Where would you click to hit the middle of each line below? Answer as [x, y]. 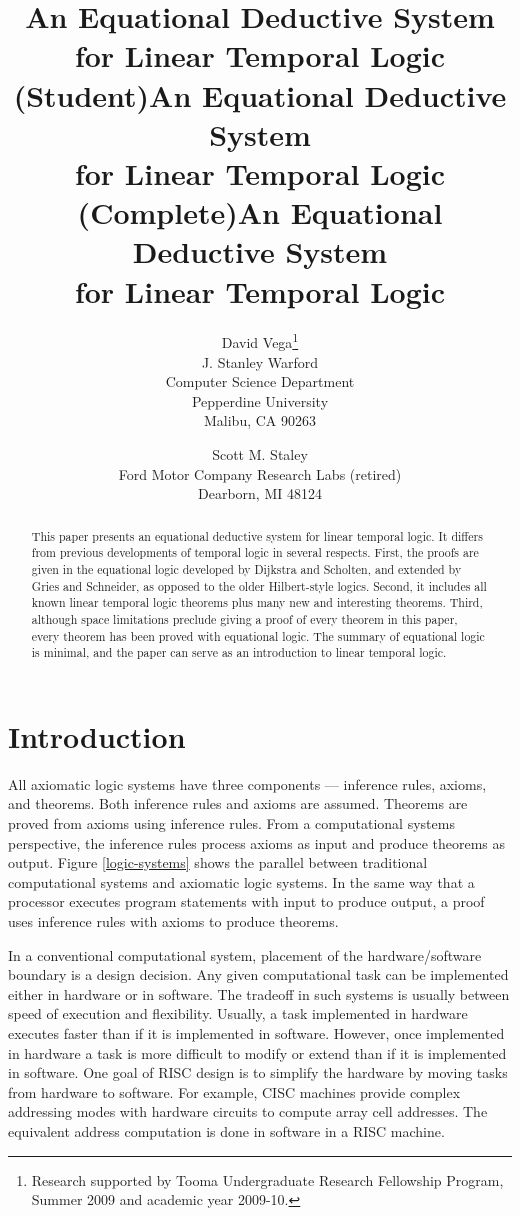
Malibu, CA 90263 [259, 420]
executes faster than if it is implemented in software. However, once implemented [256, 1032]
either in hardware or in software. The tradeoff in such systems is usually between [259, 993]
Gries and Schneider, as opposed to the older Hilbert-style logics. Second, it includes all [259, 585]
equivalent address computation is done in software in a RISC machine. [226, 1130]
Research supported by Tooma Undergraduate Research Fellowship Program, [267, 1179]
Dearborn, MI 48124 [260, 493]
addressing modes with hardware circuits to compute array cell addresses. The [248, 1111]
